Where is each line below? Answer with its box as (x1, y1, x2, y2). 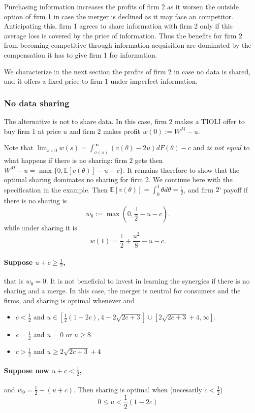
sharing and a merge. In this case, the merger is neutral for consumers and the (4, 286, 241, 296)
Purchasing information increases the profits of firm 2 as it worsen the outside (4, 1, 239, 11)
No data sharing (4, 96, 69, 109)
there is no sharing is (4, 195, 67, 206)
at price (37, 126, 61, 136)
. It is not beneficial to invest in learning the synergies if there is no (46, 276, 250, 286)
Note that (4, 142, 33, 153)
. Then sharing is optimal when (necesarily (73, 384, 202, 394)
